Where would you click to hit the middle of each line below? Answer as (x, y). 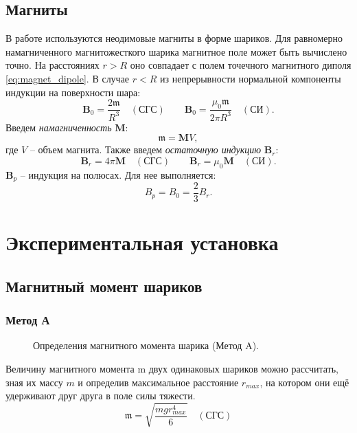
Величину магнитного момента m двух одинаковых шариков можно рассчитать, (172, 369)
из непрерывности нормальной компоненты (251, 78)
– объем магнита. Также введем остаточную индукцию (146, 149)
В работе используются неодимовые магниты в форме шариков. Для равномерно (174, 38)
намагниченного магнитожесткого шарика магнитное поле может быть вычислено (176, 51)
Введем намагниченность (59, 127)
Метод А (28, 320)
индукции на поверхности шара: (73, 92)
